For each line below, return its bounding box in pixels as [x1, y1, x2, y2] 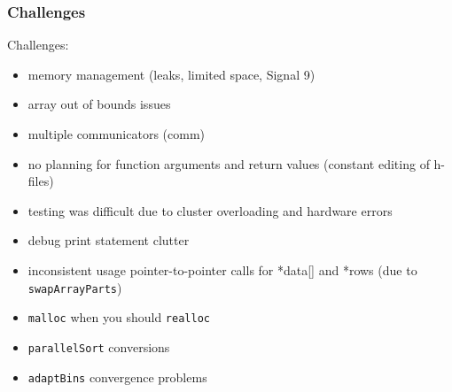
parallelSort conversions [27, 337, 170, 356]
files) [27, 172, 54, 190]
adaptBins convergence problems [27, 367, 207, 386]
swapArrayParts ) [27, 278, 122, 296]
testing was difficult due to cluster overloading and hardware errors [27, 201, 393, 219]
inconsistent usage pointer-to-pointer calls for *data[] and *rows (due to [27, 260, 417, 279]
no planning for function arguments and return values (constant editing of [27, 154, 430, 173]
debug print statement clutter [27, 231, 190, 250]
